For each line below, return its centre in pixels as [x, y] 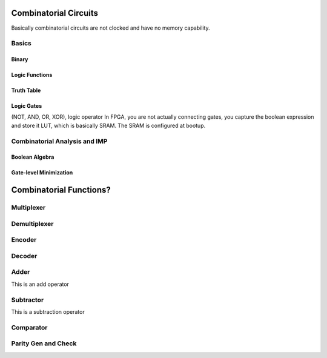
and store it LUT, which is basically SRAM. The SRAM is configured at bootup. [108, 125]
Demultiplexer [32, 224]
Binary [20, 59]
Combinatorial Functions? [61, 190]
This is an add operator [40, 284]
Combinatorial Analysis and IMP [59, 141]
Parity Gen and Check [44, 343]
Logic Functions [32, 75]
